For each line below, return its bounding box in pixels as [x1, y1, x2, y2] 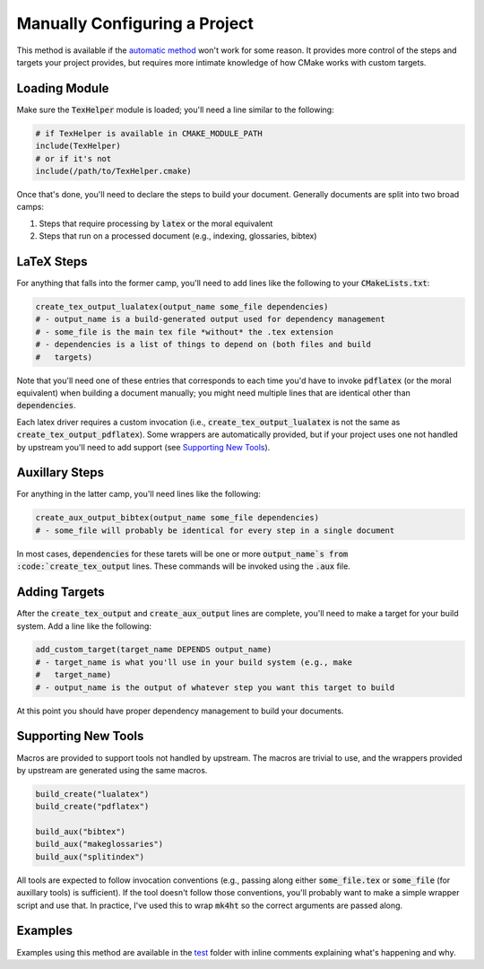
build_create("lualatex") [35, 789, 150, 799]
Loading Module [16, 81, 109, 96]
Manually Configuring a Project [16, 13, 255, 33]
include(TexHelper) [35, 141, 121, 152]
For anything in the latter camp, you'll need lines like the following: [16, 489, 262, 500]
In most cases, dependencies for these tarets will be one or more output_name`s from [16, 548, 349, 559]
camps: [16, 202, 45, 213]
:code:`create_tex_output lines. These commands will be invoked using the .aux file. [16, 561, 351, 572]
